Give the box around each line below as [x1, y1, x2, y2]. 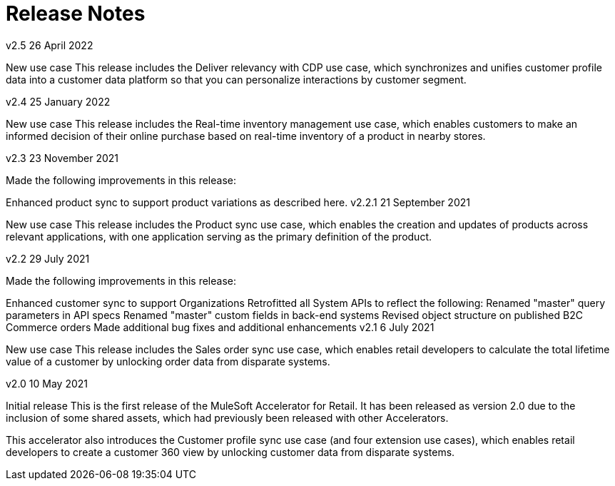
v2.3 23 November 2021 [6, 151, 119, 164]
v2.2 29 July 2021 [6, 252, 90, 265]
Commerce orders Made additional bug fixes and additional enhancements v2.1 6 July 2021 [6, 320, 434, 333]
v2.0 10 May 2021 [6, 377, 88, 390]
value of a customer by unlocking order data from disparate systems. [6, 355, 330, 368]
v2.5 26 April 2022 [6, 39, 93, 51]
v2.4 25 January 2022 [6, 95, 111, 108]
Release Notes [6, 1, 146, 26]
